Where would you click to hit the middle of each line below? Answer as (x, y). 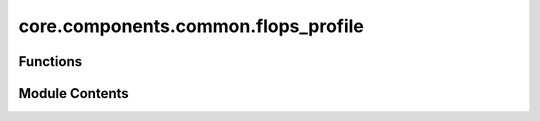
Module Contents (73, 93)
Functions (50, 61)
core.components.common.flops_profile (191, 26)
